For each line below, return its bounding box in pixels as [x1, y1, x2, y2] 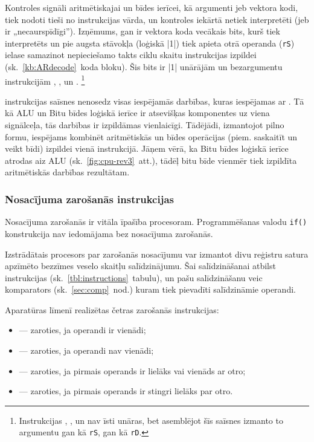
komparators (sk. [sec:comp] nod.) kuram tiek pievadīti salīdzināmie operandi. [5, 283, 296, 296]
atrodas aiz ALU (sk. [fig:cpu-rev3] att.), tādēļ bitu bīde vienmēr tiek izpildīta [5, 154, 297, 166]
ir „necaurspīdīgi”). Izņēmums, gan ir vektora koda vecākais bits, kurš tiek [5, 25, 280, 37]
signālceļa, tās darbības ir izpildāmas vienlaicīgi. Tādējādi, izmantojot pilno [5, 119, 284, 131]
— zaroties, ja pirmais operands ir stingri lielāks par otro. [19, 385, 233, 397]
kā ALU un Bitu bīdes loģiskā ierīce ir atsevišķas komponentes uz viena [5, 106, 270, 119]
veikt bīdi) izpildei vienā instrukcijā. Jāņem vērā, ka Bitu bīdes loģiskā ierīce [5, 142, 289, 155]
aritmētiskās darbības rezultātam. [5, 166, 130, 178]
